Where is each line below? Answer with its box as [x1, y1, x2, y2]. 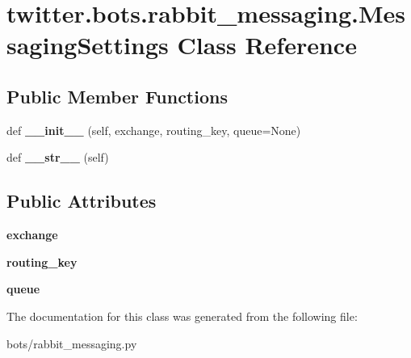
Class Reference [177, 28, 357, 61]
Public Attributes [6, 188, 157, 213]
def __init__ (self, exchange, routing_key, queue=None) [6, 121, 301, 138]
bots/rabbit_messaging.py [6, 335, 137, 352]
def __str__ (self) [6, 149, 109, 166]
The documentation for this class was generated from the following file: [6, 307, 358, 324]
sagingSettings [6, 28, 169, 61]
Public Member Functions [6, 83, 228, 108]
